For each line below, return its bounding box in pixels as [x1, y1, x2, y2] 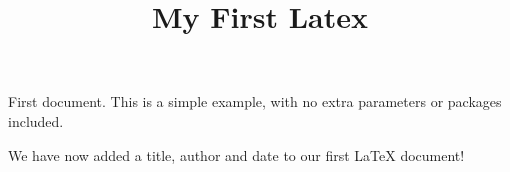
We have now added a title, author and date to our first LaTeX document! [8, 144, 465, 165]
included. [8, 110, 64, 131]
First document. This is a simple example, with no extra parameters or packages [8, 91, 502, 112]
